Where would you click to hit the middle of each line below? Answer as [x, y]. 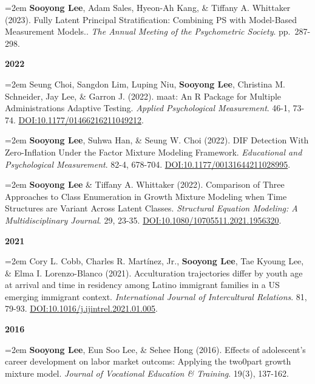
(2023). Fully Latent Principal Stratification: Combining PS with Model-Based [151, 19]
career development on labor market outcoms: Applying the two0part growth [148, 361]
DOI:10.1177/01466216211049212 [80, 119]
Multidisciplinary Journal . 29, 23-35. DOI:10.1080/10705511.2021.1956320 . [143, 220]
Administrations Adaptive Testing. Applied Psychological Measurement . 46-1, [147, 108]
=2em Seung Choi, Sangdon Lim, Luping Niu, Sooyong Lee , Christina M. [145, 84]
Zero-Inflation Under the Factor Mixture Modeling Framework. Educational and [154, 152]
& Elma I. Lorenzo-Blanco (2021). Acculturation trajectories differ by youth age [154, 273]
